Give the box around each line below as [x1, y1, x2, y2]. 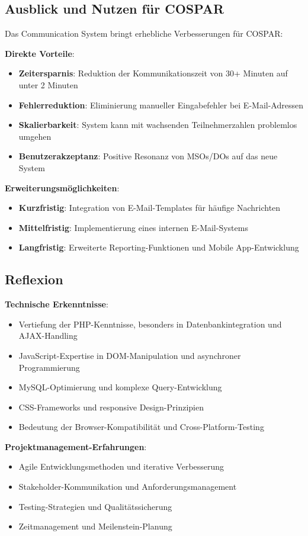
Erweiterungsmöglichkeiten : [5, 181, 120, 194]
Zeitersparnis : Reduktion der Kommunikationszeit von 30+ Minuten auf [18, 67, 288, 79]
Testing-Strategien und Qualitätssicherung [18, 500, 172, 512]
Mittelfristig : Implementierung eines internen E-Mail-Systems [18, 221, 248, 233]
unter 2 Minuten [18, 78, 78, 91]
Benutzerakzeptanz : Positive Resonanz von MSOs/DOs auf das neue [18, 150, 278, 162]
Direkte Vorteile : [5, 47, 75, 59]
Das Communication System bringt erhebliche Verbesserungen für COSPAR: [5, 27, 283, 40]
